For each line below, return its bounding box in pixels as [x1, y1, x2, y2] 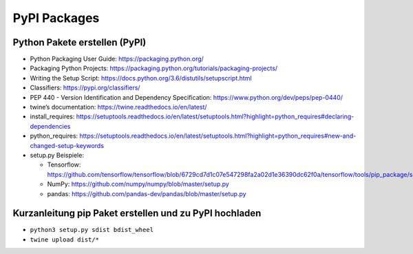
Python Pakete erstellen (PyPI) [12, 36, 147, 48]
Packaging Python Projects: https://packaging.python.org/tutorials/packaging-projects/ [30, 64, 278, 72]
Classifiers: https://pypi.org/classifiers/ [30, 83, 140, 92]
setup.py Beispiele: [30, 151, 84, 159]
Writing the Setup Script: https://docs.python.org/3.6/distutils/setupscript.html [30, 74, 252, 82]
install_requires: [30, 112, 75, 120]
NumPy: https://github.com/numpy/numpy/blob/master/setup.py [47, 180, 230, 189]
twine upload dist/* [30, 235, 100, 244]
